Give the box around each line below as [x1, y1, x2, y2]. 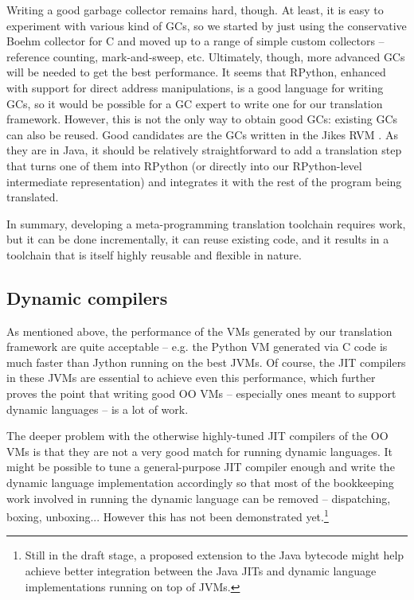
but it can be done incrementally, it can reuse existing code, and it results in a [6, 231, 389, 247]
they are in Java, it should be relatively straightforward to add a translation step [6, 142, 402, 158]
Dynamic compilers [6, 285, 168, 310]
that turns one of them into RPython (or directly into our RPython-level [6, 157, 362, 173]
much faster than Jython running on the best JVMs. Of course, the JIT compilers [6, 353, 406, 370]
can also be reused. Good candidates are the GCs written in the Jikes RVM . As [6, 126, 398, 142]
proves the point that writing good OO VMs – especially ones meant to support [6, 385, 396, 402]
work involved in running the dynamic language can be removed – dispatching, [6, 489, 391, 506]
